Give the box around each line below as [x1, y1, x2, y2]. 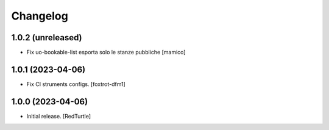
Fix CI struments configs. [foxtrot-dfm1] [26, 80, 126, 88]
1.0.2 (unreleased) [11, 32, 82, 43]
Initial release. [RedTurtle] [26, 112, 91, 120]
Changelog [11, 9, 68, 23]
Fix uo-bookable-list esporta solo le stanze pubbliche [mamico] [26, 49, 186, 56]
